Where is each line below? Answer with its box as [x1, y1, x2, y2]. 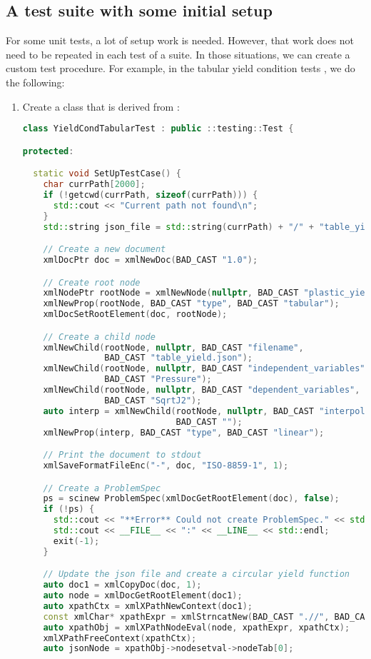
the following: [6, 74, 65, 89]
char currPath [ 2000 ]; [43, 179, 146, 190]
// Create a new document [43, 244, 166, 255]
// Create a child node [43, 331, 156, 342]
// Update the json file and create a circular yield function [43, 569, 350, 580]
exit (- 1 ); [53, 535, 100, 546]
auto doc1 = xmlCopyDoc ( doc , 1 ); [43, 580, 202, 590]
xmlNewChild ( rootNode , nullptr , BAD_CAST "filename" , [43, 342, 304, 353]
